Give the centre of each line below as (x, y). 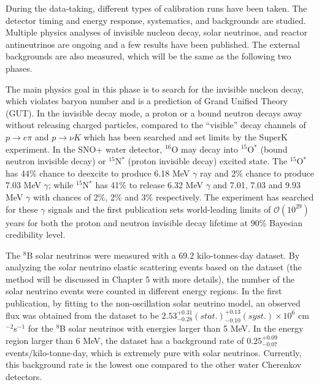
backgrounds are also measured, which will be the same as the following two (148, 56)
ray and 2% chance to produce (257, 173)
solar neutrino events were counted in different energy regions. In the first (144, 291)
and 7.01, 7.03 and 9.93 (257, 185)
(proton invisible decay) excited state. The (208, 161)
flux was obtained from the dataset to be (82, 315)
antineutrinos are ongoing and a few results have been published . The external (153, 44)
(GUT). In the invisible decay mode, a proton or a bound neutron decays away (154, 112)
